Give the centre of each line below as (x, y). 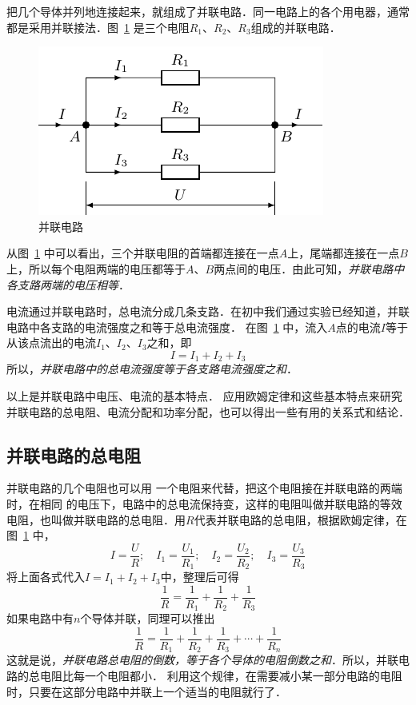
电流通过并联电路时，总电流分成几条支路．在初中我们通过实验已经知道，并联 (208, 311)
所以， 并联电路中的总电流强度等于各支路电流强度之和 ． (152, 369)
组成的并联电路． (296, 27)
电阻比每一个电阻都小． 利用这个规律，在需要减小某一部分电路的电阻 (221, 676)
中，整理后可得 (200, 577)
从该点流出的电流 (51, 343)
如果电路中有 (40, 618)
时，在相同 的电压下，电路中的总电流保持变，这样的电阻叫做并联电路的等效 (204, 503)
